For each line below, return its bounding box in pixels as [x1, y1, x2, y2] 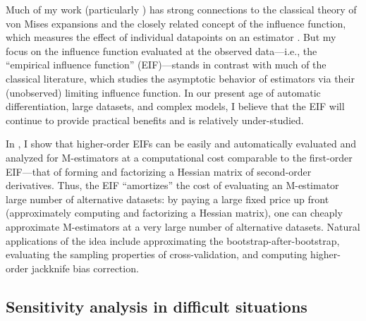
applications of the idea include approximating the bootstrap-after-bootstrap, [6, 233, 340, 248]
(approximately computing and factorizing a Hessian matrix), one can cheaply [6, 205, 343, 220]
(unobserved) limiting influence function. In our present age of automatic [6, 85, 321, 99]
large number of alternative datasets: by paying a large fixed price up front [6, 191, 329, 206]
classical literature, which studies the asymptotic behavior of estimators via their [6, 71, 355, 85]
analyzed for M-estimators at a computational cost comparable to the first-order [6, 150, 353, 164]
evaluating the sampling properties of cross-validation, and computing [6, 247, 307, 262]
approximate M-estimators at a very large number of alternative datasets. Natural [6, 219, 360, 234]
